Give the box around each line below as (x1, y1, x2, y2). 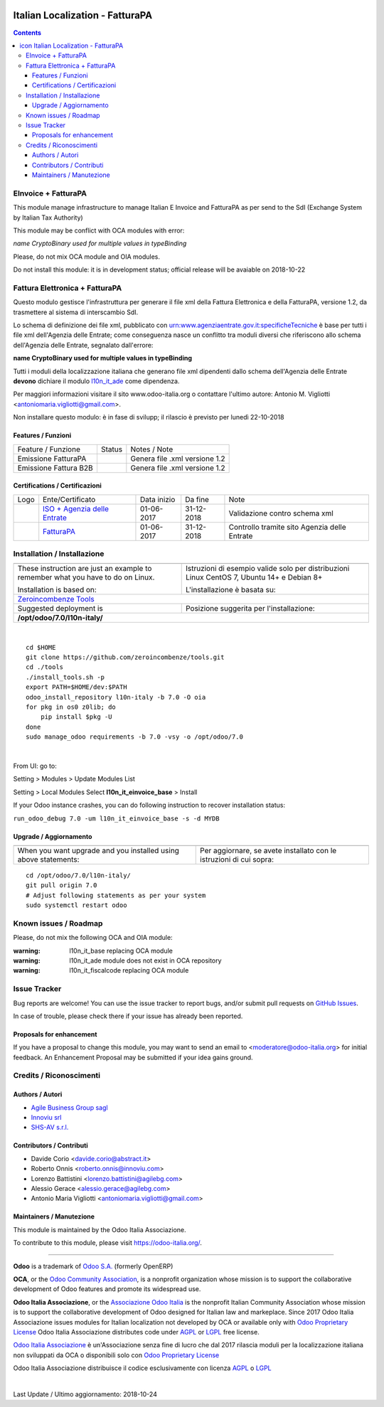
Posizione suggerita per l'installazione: (185, 604, 316, 614)
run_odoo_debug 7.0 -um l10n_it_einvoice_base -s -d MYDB (13, 814, 220, 823)
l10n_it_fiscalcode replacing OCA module (69, 966, 189, 975)
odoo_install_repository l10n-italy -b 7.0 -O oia (26, 693, 206, 701)
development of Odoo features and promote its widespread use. (13, 1285, 201, 1293)
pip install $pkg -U (40, 713, 112, 721)
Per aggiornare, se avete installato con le (200, 845, 337, 855)
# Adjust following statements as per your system (26, 891, 206, 899)
